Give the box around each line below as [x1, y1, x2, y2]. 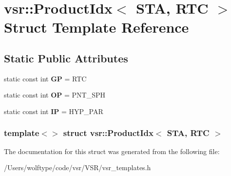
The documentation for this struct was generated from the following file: [4, 146, 220, 156]
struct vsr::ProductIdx [63, 127, 154, 139]
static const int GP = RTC [4, 73, 87, 83]
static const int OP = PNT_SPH [4, 90, 105, 100]
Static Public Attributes [4, 50, 128, 65]
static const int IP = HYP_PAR [4, 106, 103, 116]
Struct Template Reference [4, 17, 189, 37]
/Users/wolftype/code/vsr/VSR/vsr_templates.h [4, 162, 151, 173]
